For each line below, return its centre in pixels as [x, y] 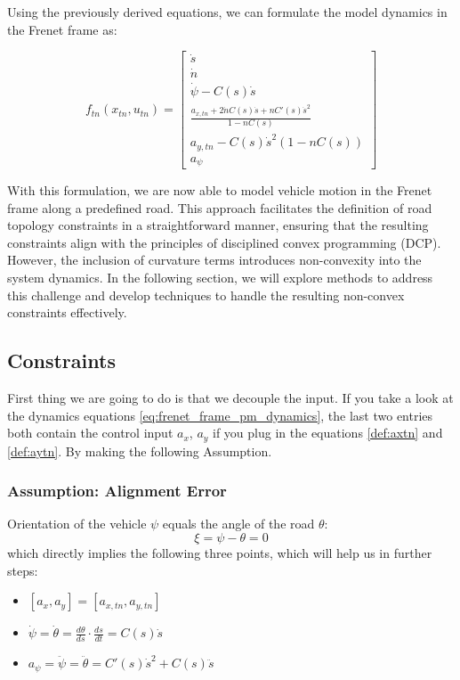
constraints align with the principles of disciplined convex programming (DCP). [224, 242]
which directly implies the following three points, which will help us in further [220, 553]
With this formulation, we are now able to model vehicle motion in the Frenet [220, 190]
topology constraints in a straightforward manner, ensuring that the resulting [218, 225]
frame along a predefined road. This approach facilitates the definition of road [220, 207]
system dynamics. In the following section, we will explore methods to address [220, 278]
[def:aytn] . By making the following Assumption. [140, 451]
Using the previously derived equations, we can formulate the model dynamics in [227, 12]
